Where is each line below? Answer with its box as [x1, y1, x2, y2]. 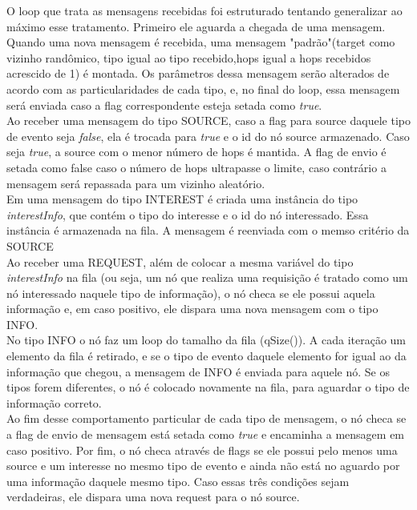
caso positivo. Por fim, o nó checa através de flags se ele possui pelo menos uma [6, 441, 398, 458]
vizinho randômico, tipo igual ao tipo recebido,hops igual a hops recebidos [6, 49, 371, 66]
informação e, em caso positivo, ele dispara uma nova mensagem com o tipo [6, 300, 379, 317]
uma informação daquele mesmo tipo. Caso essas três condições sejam [6, 472, 350, 489]
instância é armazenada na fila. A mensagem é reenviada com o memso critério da [6, 222, 410, 239]
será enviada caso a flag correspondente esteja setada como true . [6, 96, 322, 113]
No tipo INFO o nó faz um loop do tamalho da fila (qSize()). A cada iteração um [6, 331, 407, 348]
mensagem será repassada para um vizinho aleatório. [6, 175, 265, 191]
